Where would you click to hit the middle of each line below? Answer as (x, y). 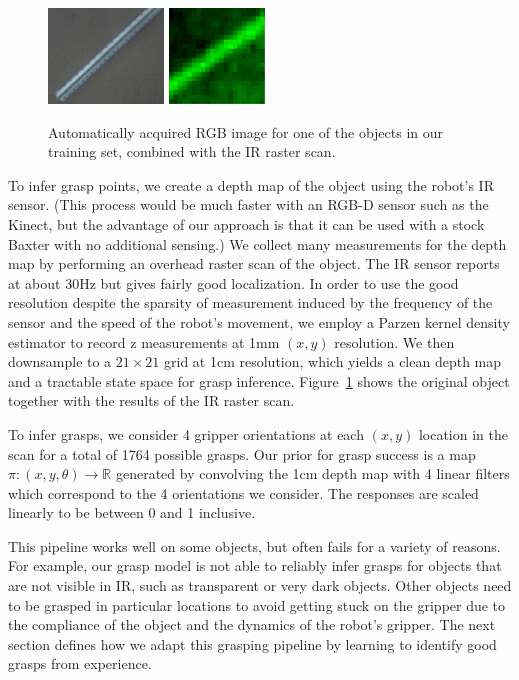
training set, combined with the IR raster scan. (192, 151)
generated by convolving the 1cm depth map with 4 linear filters (312, 473)
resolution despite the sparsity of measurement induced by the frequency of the (250, 302)
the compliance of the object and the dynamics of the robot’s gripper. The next (252, 624)
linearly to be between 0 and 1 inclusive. (132, 512)
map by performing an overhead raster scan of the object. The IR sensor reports (254, 263)
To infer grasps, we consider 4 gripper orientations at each (186, 433)
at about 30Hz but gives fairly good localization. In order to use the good (233, 282)
